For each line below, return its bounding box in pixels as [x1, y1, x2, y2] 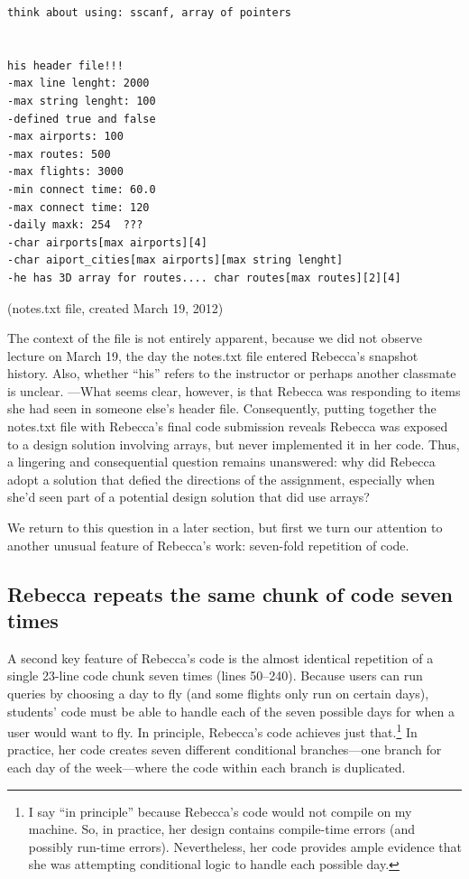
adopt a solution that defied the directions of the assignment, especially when [7, 469, 436, 488]
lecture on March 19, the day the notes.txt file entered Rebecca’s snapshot [7, 346, 418, 365]
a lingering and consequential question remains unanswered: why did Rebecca [7, 452, 436, 471]
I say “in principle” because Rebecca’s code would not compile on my [28, 801, 412, 820]
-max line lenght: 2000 [7, 77, 150, 90]
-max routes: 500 [7, 147, 111, 161]
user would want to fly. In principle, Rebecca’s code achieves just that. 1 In [7, 720, 418, 741]
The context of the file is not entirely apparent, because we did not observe [7, 328, 422, 347]
